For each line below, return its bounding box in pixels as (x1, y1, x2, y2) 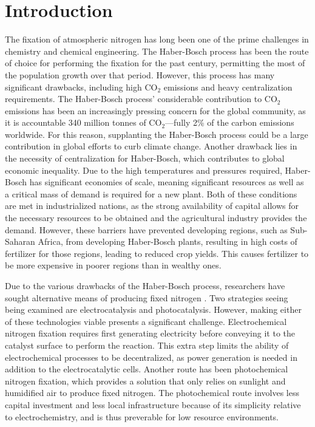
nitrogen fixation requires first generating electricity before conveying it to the (5, 327, 296, 340)
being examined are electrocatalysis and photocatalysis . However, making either (5, 303, 302, 316)
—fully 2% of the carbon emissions (165, 116, 294, 129)
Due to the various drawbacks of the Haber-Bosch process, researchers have (5, 279, 285, 292)
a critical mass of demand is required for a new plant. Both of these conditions (5, 187, 297, 200)
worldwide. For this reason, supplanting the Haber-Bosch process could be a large (5, 128, 308, 140)
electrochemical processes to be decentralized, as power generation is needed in (5, 350, 297, 363)
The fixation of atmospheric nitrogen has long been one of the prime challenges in (5, 33, 309, 46)
